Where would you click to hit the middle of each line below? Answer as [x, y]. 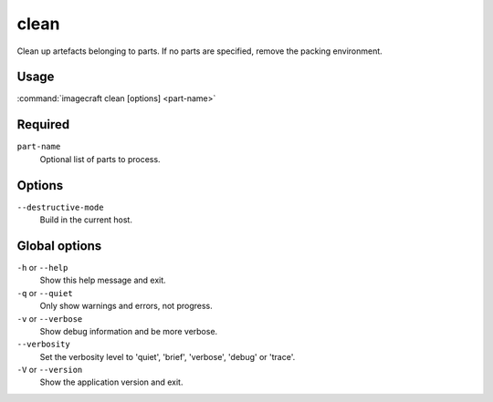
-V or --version [50, 370]
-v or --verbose [50, 318]
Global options [59, 246]
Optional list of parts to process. [100, 159]
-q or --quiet [45, 293]
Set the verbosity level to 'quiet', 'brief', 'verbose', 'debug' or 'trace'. [168, 356]
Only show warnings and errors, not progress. [126, 306]
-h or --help [42, 267]
